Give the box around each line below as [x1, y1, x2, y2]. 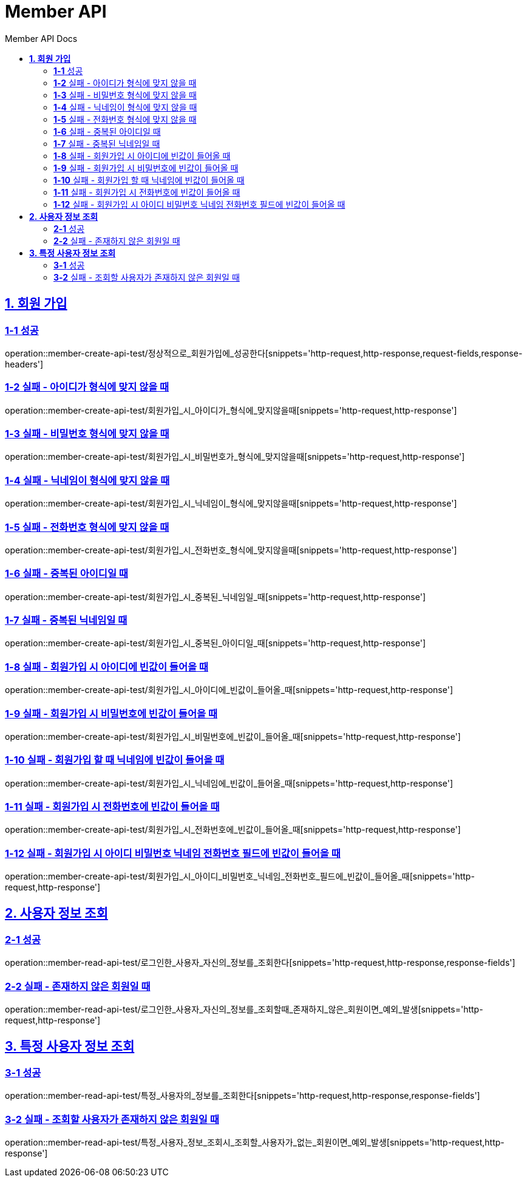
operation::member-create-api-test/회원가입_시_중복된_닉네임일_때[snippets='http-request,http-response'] [5, 591, 426, 602]
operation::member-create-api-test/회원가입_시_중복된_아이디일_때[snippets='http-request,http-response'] [5, 638, 426, 649]
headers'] [5, 358, 44, 369]
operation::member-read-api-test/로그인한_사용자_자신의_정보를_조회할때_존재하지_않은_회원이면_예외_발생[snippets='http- [5, 1004, 483, 1015]
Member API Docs [5, 33, 78, 44]
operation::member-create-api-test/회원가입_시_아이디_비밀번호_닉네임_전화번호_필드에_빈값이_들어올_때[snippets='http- [5, 871, 475, 882]
